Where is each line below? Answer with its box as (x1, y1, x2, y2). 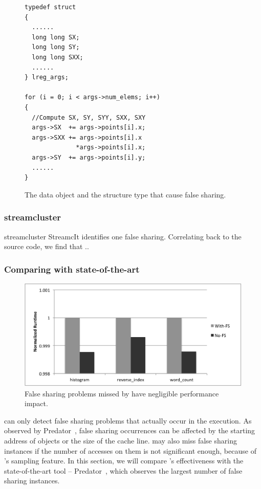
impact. (25, 398, 48, 409)
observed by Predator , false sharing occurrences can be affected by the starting (4, 425, 255, 436)
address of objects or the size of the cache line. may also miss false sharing (4, 435, 237, 446)
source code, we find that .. (4, 241, 89, 252)
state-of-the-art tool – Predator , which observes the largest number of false (4, 465, 243, 476)
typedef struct (25, 4, 76, 11)
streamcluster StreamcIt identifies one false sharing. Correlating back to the (4, 231, 242, 241)
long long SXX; (32, 53, 83, 61)
